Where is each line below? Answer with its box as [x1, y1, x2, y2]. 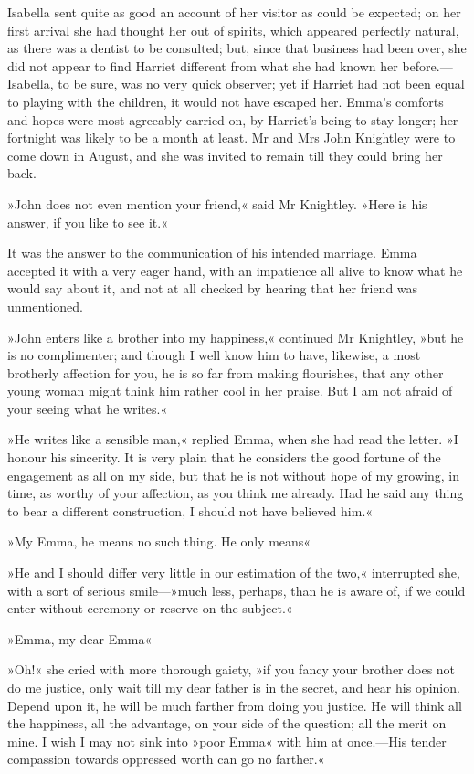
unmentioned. [7, 296, 83, 315]
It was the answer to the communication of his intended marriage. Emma [7, 243, 417, 262]
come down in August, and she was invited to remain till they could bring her [7, 145, 443, 164]
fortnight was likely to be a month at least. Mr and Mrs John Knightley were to [7, 128, 456, 147]
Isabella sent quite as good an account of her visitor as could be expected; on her [7, 3, 461, 21]
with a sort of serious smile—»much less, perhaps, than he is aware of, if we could [7, 580, 466, 599]
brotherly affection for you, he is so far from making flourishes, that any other [7, 363, 444, 382]
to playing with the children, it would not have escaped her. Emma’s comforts [7, 91, 444, 111]
